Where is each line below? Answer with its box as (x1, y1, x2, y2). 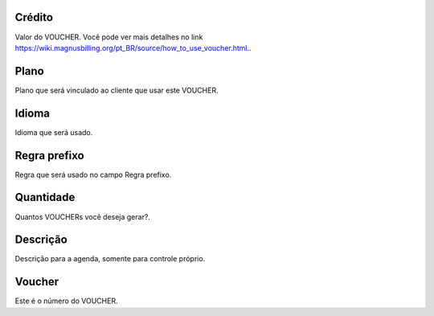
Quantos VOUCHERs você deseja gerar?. (14, 211, 150, 221)
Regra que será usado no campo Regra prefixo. (14, 170, 172, 179)
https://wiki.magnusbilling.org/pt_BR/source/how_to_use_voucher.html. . (14, 43, 252, 52)
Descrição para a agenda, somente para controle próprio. (14, 254, 206, 264)
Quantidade (14, 191, 76, 204)
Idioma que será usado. (14, 127, 93, 137)
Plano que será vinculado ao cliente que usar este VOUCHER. (14, 85, 219, 95)
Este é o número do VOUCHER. (14, 296, 118, 306)
